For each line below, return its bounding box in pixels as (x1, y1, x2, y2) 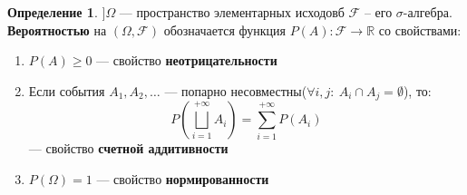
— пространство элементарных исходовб (119, 3, 345, 21)
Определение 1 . (7, 3, 98, 21)
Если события (28, 81, 105, 100)
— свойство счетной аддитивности (28, 139, 229, 158)
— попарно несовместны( (164, 81, 307, 100)
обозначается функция (163, 20, 286, 39)
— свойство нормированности (96, 169, 269, 188)
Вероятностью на (7, 20, 107, 39)
